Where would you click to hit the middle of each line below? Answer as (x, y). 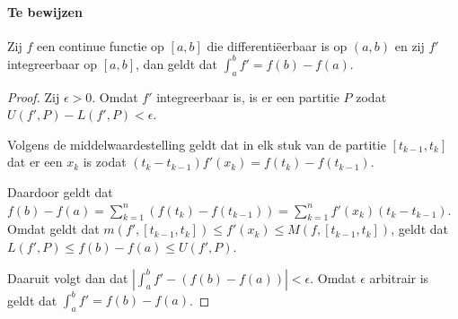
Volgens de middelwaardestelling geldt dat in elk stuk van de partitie (197, 144)
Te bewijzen (45, 11)
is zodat (105, 162)
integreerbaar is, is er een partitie (248, 96)
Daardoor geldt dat (60, 192)
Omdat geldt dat (53, 229)
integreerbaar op (53, 63)
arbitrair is (399, 277)
